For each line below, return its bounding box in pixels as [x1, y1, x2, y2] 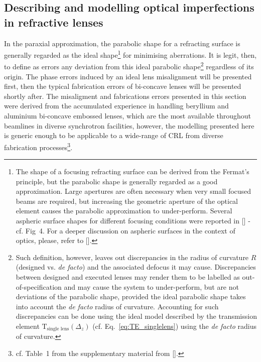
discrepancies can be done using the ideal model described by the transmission [16, 311, 257, 321]
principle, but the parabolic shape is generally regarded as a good [16, 176, 218, 186]
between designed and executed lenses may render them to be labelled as [16, 272, 240, 282]
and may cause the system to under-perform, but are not [64, 281, 239, 292]
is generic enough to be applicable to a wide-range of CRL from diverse [4, 130, 223, 141]
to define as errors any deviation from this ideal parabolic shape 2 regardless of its [4, 60, 254, 72]
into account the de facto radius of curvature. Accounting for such [16, 301, 219, 311]
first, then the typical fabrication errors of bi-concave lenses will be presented [4, 81, 241, 91]
